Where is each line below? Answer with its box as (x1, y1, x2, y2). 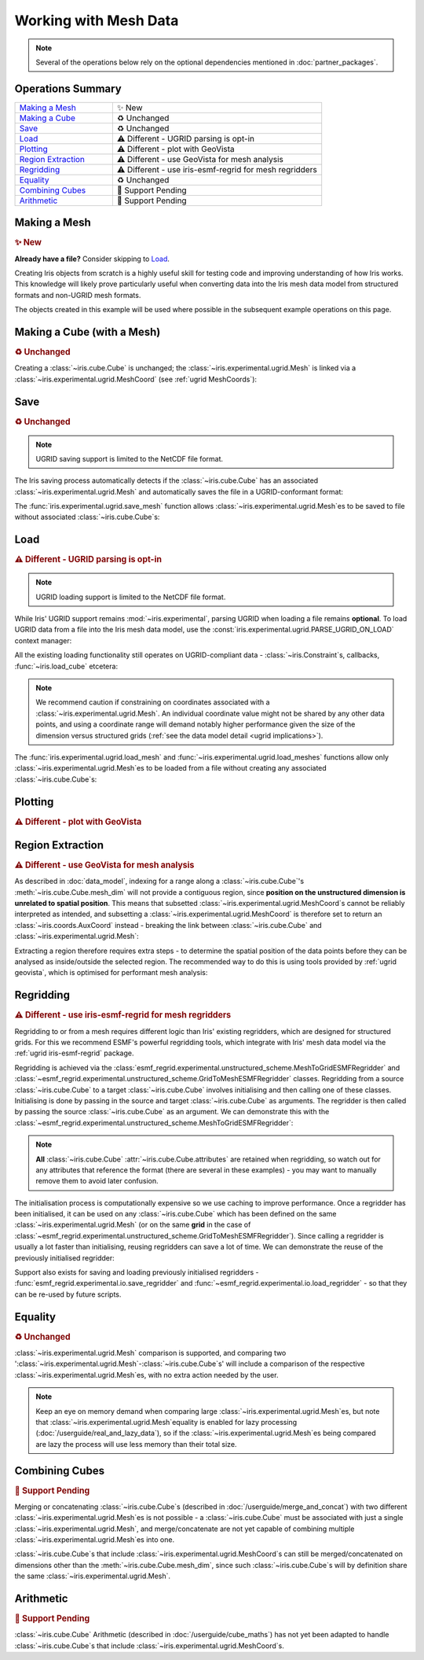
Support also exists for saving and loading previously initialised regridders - (14, 1268, 259, 1277)
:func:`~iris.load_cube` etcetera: (14, 661, 118, 671)
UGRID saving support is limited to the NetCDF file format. (35, 454, 224, 463)
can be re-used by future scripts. (14, 1290, 122, 1299)
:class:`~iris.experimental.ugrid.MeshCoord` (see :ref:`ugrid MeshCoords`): (14, 374, 258, 384)
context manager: (14, 635, 72, 645)
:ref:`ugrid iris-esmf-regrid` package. (14, 1048, 134, 1058)
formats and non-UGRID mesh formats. (14, 290, 141, 300)
